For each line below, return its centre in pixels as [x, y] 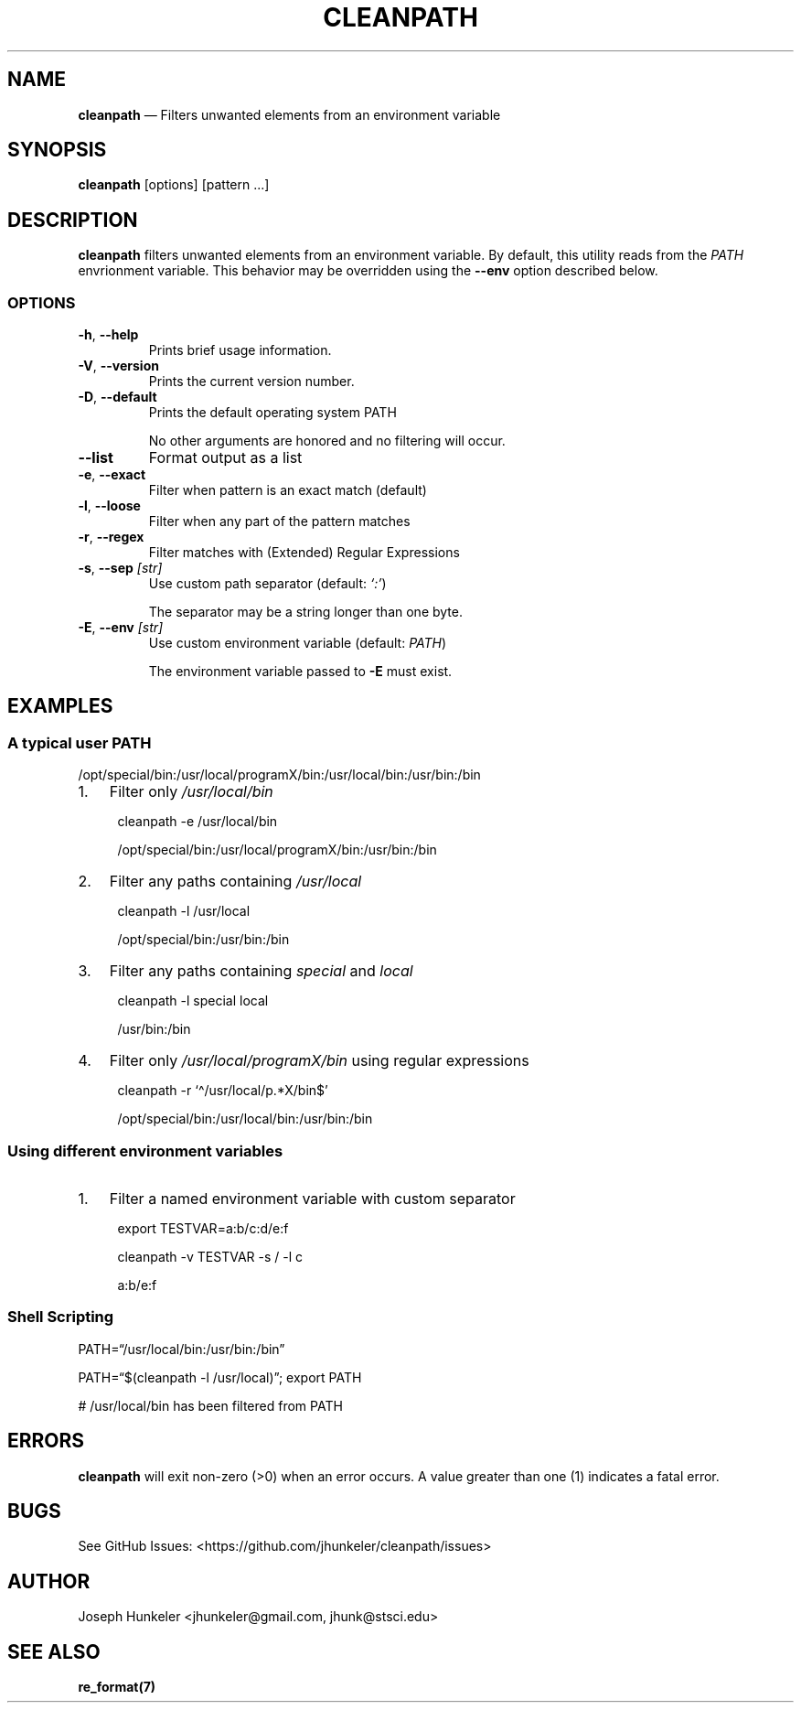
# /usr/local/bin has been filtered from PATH [210, 1405]
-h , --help [108, 335]
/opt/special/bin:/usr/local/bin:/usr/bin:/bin [245, 1119]
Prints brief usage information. [240, 350]
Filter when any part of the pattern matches [279, 522]
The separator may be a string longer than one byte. [305, 612]
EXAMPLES [60, 706]
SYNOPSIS [57, 150]
